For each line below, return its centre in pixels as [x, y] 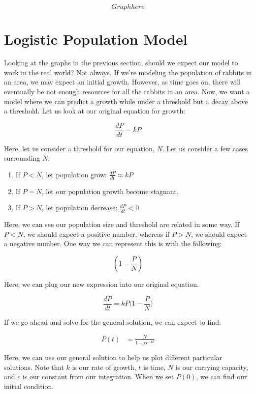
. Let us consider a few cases [205, 148]
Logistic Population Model [96, 39]
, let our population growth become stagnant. [110, 191]
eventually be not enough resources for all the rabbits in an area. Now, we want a [127, 91]
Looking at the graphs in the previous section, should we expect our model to [121, 63]
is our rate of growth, [104, 367]
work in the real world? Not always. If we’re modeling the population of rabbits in [128, 72]
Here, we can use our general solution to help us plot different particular [113, 357]
